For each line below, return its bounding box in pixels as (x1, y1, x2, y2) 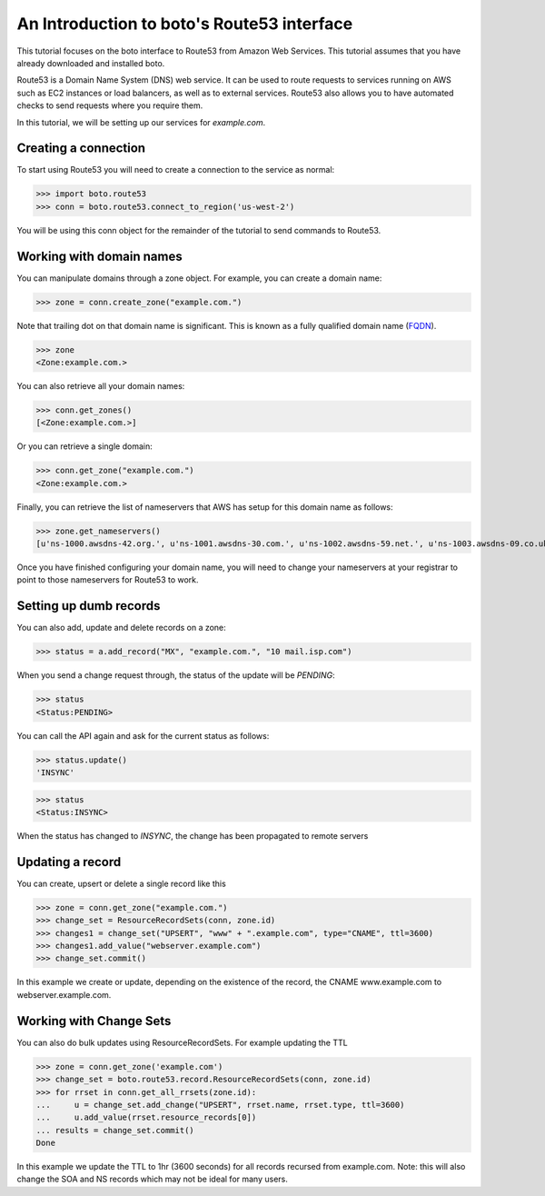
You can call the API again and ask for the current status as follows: (16, 730, 270, 741)
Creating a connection (16, 141, 145, 156)
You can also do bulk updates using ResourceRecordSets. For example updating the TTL (16, 1037, 349, 1048)
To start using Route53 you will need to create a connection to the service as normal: (16, 164, 335, 175)
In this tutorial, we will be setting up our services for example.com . (16, 116, 266, 127)
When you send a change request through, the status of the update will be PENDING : (16, 670, 335, 681)
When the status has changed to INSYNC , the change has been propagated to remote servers (16, 831, 369, 842)
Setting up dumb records (16, 598, 161, 613)
